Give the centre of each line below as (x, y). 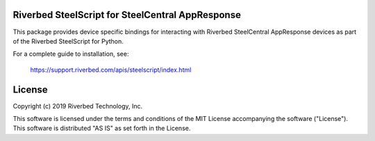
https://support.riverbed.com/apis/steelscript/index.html (111, 70)
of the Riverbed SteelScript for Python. (68, 41)
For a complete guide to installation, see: (71, 54)
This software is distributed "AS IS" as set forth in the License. (102, 129)
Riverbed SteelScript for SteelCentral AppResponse (127, 15)
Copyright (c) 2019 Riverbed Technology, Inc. (78, 106)
